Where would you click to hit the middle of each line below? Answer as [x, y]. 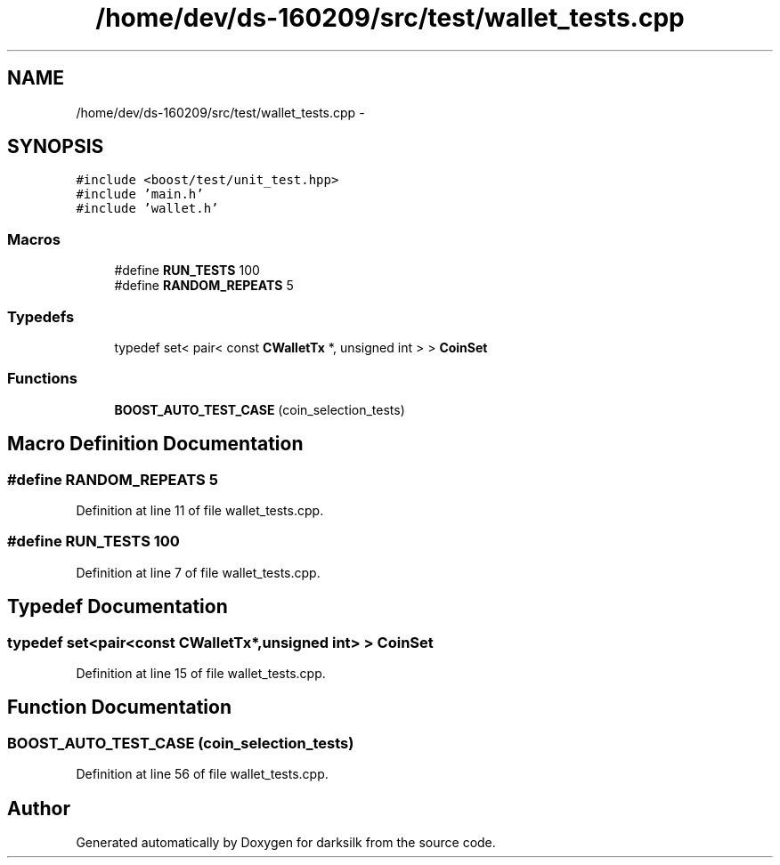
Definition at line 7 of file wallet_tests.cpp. [198, 572]
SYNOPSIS [56, 147]
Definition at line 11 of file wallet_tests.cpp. [200, 510]
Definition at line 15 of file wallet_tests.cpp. [201, 673]
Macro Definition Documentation [155, 444]
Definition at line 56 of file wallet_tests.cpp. [202, 774]
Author [39, 808]
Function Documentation [119, 707]
